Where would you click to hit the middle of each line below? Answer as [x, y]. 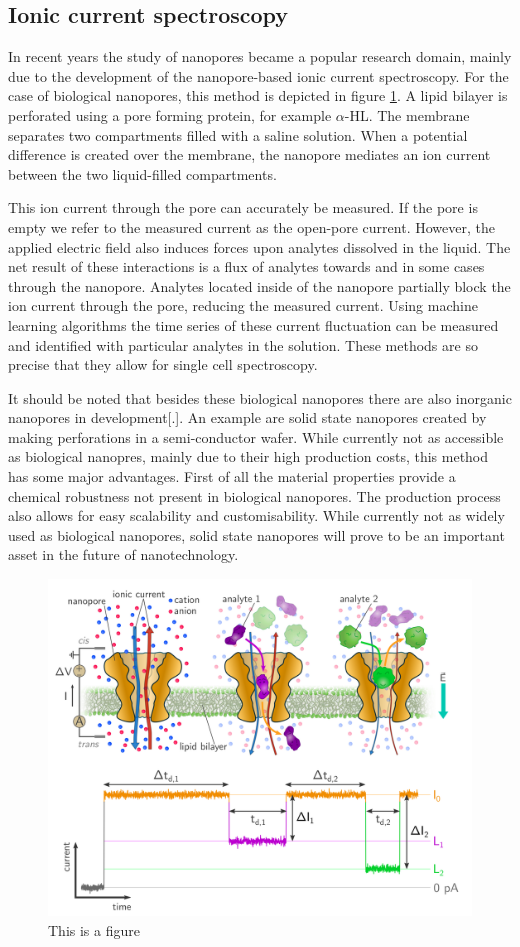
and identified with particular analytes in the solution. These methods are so [243, 344]
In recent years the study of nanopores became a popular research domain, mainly [260, 56]
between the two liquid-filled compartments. [142, 173]
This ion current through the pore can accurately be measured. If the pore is [243, 207]
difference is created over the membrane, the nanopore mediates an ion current [249, 154]
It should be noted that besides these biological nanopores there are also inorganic [260, 397]
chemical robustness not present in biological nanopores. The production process [254, 495]
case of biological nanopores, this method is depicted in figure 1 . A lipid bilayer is [258, 95]
